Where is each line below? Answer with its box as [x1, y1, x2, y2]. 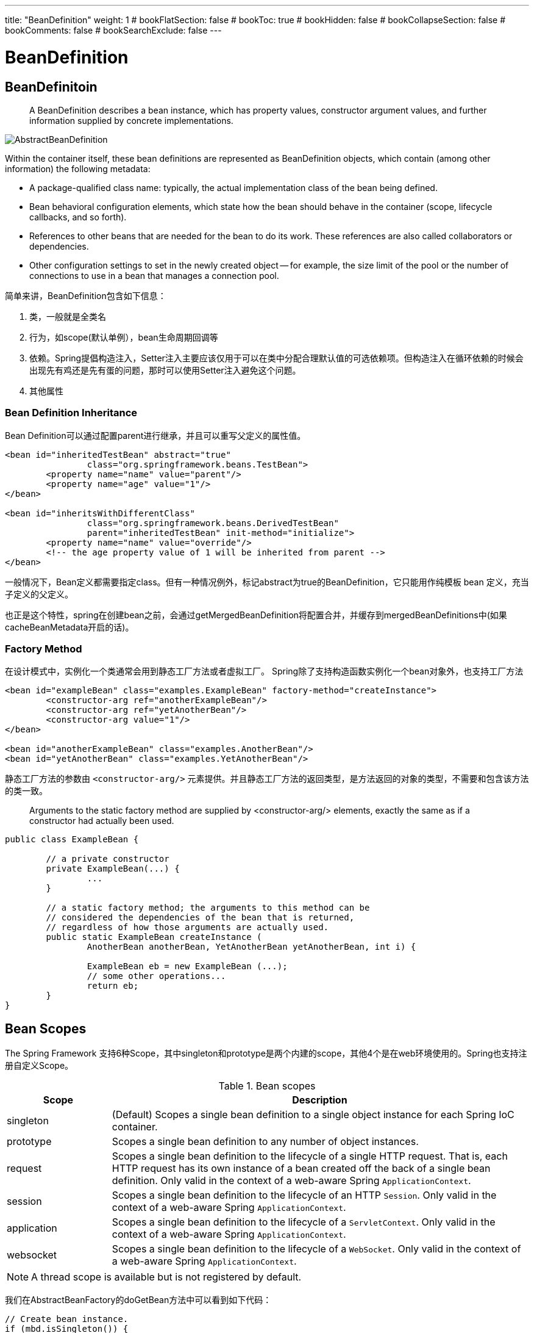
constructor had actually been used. [29, 815, 174, 826]
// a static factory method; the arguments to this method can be [46, 903, 370, 913]
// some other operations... [87, 971, 226, 981]
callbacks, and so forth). [29, 211, 127, 222]
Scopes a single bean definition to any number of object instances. [112, 1135, 419, 1148]
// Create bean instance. [5, 1314, 129, 1324]
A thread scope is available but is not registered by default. [31, 1271, 302, 1284]
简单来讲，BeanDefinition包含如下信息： [5, 290, 166, 301]
